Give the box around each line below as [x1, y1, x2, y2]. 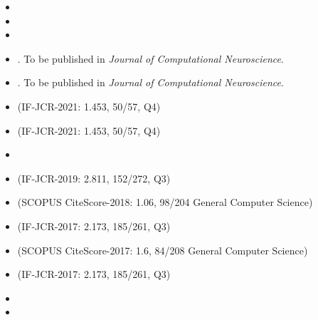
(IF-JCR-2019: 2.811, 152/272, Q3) [17, 170, 171, 185]
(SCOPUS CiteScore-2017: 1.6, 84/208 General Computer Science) [17, 242, 308, 257]
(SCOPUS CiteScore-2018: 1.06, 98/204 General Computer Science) [17, 195, 313, 210]
